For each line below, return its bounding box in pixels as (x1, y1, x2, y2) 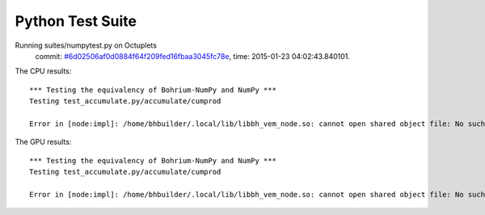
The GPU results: (15, 137, 72, 147)
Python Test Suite (15, 12, 137, 30)
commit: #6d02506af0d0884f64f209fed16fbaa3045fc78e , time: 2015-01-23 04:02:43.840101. (35, 51, 351, 61)
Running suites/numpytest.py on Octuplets (15, 40, 158, 50)
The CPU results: (15, 66, 72, 76)
